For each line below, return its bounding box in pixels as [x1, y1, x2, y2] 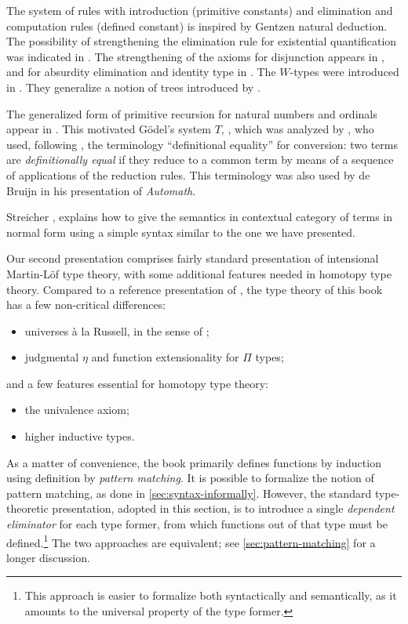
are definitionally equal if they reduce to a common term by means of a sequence [6, 151, 394, 168]
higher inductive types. [24, 428, 135, 444]
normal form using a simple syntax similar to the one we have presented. [6, 223, 356, 240]
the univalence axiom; [24, 401, 129, 418]
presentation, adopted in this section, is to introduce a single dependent [52, 500, 395, 517]
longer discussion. [6, 549, 90, 565]
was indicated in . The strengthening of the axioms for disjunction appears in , [6, 48, 385, 64]
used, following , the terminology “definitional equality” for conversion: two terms [6, 136, 398, 152]
